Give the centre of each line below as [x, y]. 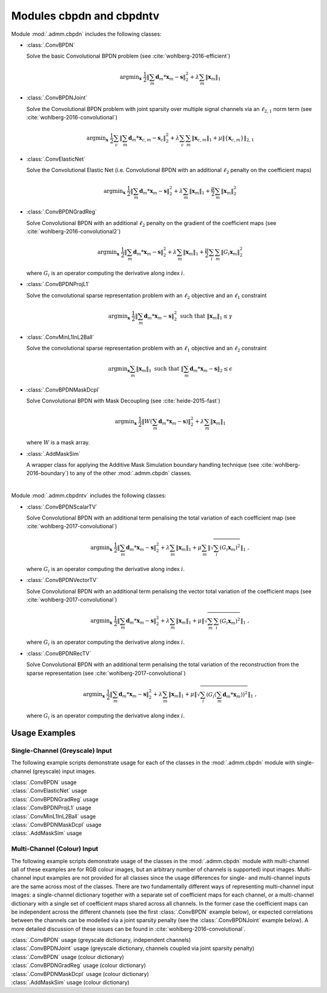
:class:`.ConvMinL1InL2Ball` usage [54, 816]
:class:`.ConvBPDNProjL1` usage [51, 808]
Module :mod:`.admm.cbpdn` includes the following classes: [86, 34]
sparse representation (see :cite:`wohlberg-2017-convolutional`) [106, 673]
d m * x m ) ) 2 [235, 695]
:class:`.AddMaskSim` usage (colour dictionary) [70, 983]
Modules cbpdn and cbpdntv [85, 16]
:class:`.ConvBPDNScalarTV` [62, 507]
